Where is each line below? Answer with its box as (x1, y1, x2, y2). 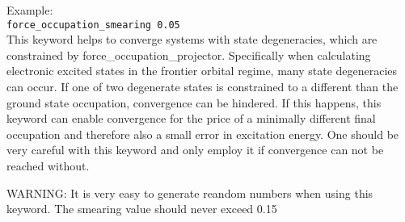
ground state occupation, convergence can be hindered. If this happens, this (6, 94, 382, 111)
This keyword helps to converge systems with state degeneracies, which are (6, 31, 378, 48)
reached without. (6, 157, 90, 174)
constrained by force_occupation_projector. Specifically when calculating (6, 46, 371, 63)
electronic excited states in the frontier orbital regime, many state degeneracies (6, 62, 398, 79)
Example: (6, 2, 53, 18)
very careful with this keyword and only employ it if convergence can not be (6, 141, 384, 158)
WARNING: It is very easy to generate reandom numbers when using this (6, 184, 373, 201)
